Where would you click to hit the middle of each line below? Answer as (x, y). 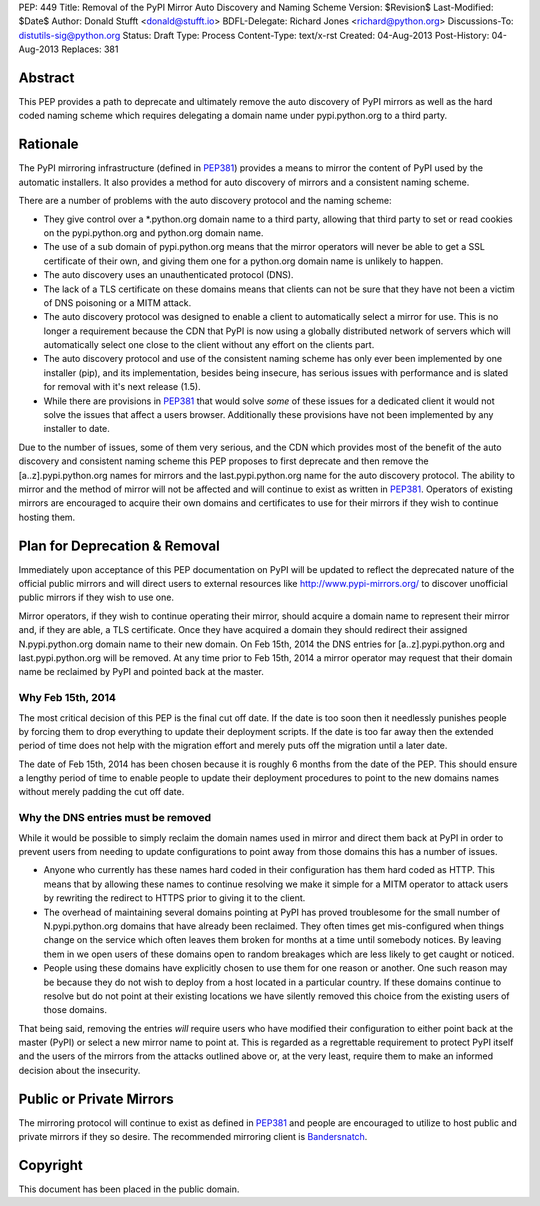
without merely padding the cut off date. (101, 792)
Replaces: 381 (90, 49)
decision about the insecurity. (79, 1070)
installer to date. (76, 429)
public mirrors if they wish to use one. (96, 597)
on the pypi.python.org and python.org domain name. (153, 232)
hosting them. (47, 517)
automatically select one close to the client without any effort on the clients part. (209, 345)
